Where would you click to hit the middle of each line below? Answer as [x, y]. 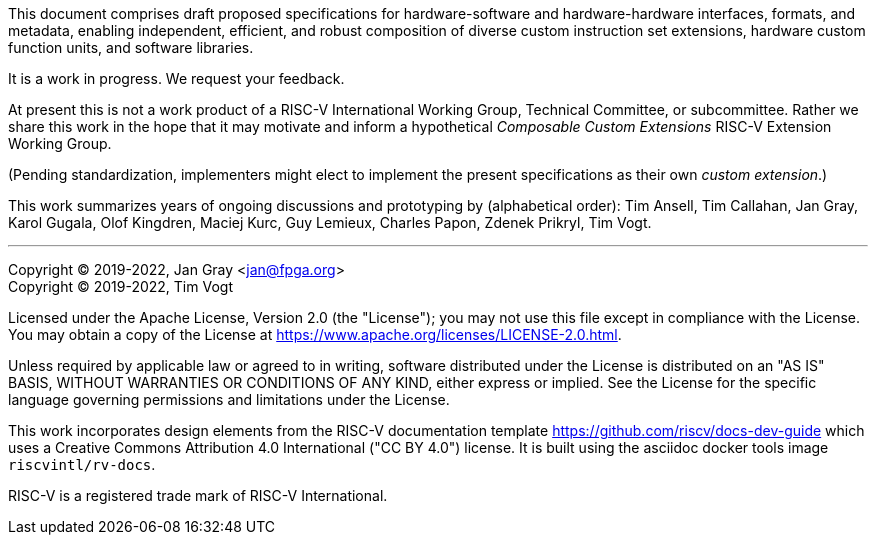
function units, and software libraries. [131, 47]
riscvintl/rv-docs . [82, 464]
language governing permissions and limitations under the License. [229, 399]
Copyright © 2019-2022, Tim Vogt [120, 286]
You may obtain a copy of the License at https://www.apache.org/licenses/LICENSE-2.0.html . [315, 334]
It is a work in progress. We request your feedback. [176, 78]
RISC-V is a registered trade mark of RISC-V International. [198, 495]
